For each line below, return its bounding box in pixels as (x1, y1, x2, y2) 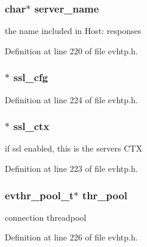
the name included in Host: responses (5, 24, 142, 37)
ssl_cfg (13, 70, 48, 85)
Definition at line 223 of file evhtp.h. (5, 162, 138, 175)
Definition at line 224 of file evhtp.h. (5, 93, 138, 106)
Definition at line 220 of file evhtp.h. (5, 44, 138, 57)
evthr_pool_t (5, 187, 74, 202)
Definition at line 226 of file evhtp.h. (5, 231, 138, 243)
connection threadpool (5, 211, 87, 223)
